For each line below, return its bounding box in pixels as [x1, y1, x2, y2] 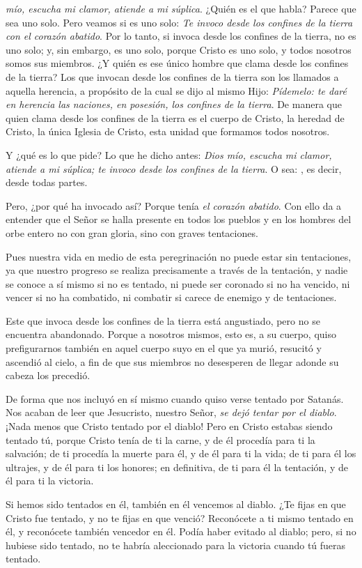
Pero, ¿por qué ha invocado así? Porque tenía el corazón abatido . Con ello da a [6, 198, 342, 213]
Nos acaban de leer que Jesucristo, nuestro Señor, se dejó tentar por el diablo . [6, 405, 337, 420]
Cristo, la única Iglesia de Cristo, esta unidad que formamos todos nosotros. [6, 124, 330, 139]
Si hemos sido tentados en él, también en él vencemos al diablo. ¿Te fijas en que [6, 497, 346, 511]
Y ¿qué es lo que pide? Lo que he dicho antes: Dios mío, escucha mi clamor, [6, 147, 332, 162]
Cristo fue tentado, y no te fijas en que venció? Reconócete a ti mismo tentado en [6, 510, 354, 525]
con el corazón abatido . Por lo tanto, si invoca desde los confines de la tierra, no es [6, 29, 356, 43]
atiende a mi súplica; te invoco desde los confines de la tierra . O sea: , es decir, [6, 161, 342, 176]
